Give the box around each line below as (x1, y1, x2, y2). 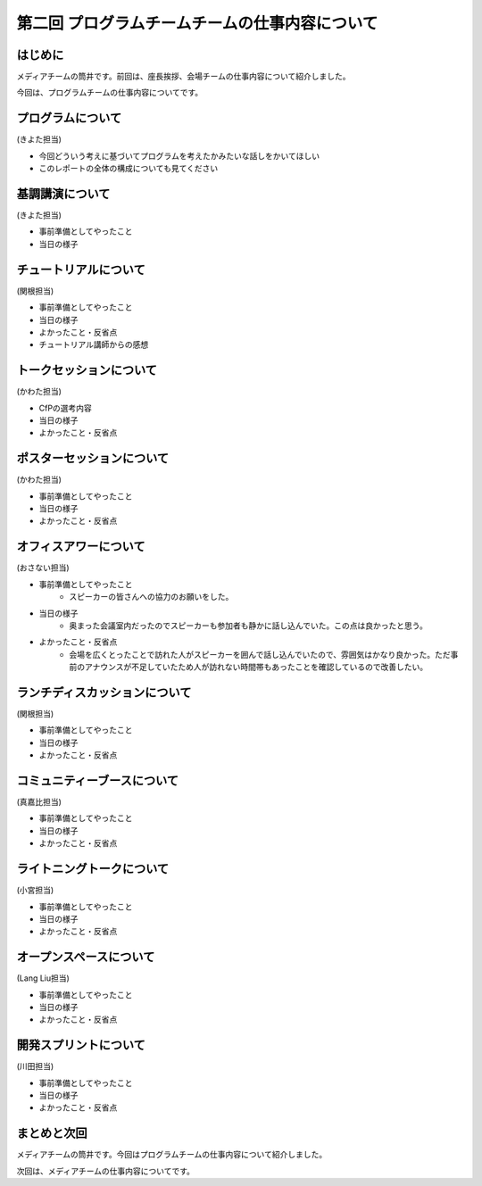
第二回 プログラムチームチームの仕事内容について (16, 13, 378, 33)
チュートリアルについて (16, 261, 146, 277)
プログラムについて (16, 111, 122, 126)
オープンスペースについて (16, 950, 155, 965)
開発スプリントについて (16, 1038, 146, 1053)
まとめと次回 (16, 1125, 87, 1141)
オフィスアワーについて (16, 539, 145, 554)
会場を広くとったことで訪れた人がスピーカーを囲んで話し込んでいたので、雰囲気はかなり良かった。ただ (69, 649, 451, 659)
